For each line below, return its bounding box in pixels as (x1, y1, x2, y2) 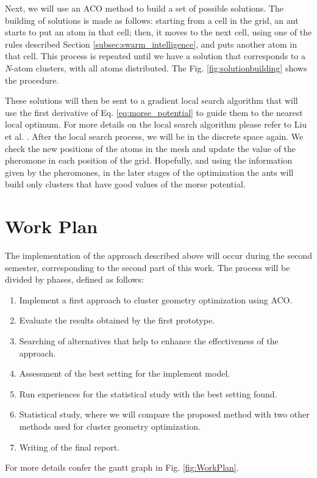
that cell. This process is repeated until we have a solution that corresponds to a (5, 49, 305, 62)
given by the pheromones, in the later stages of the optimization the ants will (5, 165, 294, 178)
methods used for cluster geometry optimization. (19, 419, 201, 432)
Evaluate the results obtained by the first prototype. (19, 314, 215, 327)
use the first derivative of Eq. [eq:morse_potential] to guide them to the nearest (5, 106, 303, 118)
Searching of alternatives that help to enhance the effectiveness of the (19, 335, 279, 347)
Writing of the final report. (19, 440, 120, 453)
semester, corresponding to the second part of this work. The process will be (5, 261, 290, 273)
